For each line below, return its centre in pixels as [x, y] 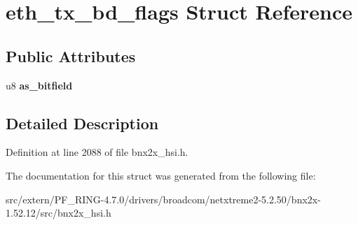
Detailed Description [82, 123]
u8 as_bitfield [39, 85]
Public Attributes [71, 56]
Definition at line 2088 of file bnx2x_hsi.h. [97, 152]
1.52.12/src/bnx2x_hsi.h [58, 213]
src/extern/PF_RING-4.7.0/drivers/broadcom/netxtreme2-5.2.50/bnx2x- [163, 199]
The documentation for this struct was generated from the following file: [161, 175]
